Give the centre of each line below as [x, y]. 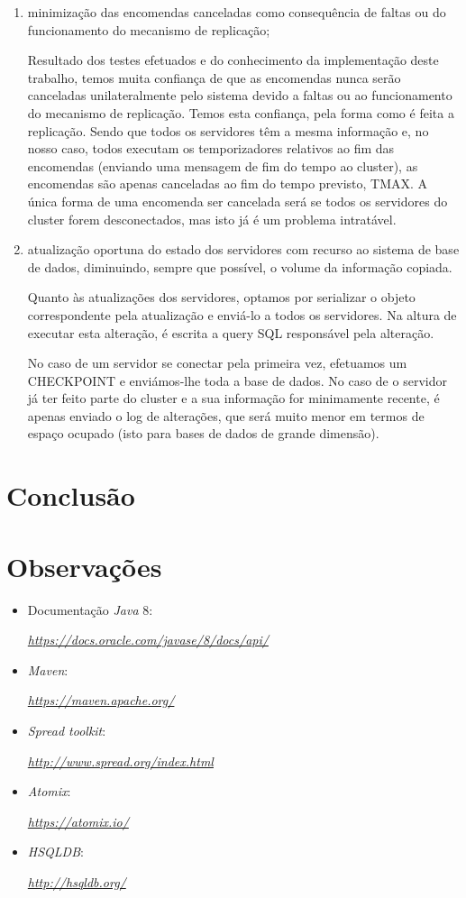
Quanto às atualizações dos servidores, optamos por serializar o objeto [221, 297]
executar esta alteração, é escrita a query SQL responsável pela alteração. [231, 332]
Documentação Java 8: [90, 609]
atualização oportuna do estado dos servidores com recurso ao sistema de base [243, 249]
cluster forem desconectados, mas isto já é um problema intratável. [212, 219]
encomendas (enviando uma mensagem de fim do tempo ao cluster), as [223, 165]
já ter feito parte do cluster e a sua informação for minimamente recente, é [233, 398]
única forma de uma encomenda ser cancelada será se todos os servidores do [238, 201]
